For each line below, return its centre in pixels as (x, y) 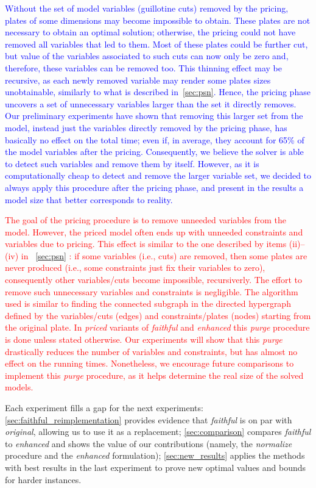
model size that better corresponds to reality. (89, 199)
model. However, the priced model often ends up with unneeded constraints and (154, 231)
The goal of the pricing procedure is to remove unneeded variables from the (146, 220)
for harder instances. (43, 479)
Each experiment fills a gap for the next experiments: (104, 407)
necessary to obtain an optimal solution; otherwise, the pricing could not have (150, 32)
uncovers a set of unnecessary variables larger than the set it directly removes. (151, 103)
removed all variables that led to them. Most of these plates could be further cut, (156, 44)
